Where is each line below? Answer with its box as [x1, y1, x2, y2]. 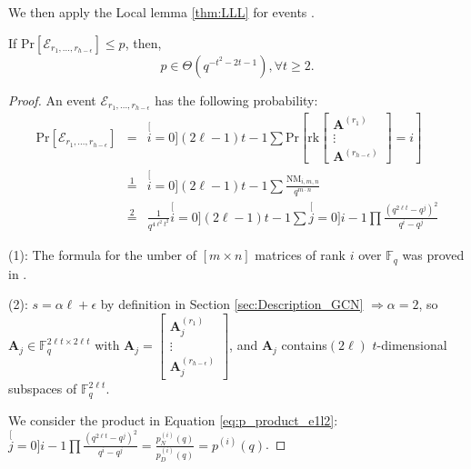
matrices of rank [255, 245, 346, 264]
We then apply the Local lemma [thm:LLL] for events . [8, 3, 315, 21]
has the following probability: [155, 90, 318, 109]
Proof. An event [8, 90, 96, 109]
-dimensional [376, 335, 447, 354]
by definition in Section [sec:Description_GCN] [100, 294, 364, 314]
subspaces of [8, 379, 77, 398]
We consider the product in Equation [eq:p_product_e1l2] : [8, 410, 338, 429]
